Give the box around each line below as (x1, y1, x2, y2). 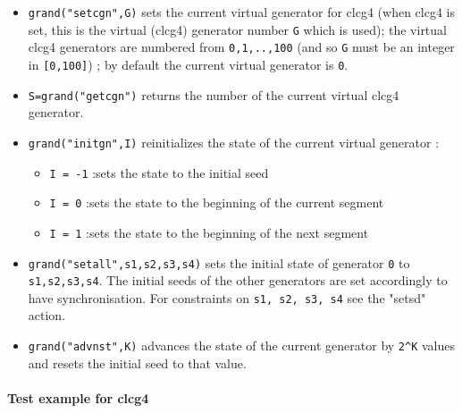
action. (28, 306, 66, 324)
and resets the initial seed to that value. (28, 353, 247, 372)
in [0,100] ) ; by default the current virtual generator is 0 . (28, 55, 349, 73)
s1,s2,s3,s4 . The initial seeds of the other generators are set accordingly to (28, 271, 448, 290)
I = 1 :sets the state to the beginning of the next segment (49, 223, 369, 241)
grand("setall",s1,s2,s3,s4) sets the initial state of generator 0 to (28, 253, 410, 272)
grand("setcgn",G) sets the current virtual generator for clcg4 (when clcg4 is (28, 3, 455, 21)
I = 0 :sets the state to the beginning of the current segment (49, 193, 384, 212)
